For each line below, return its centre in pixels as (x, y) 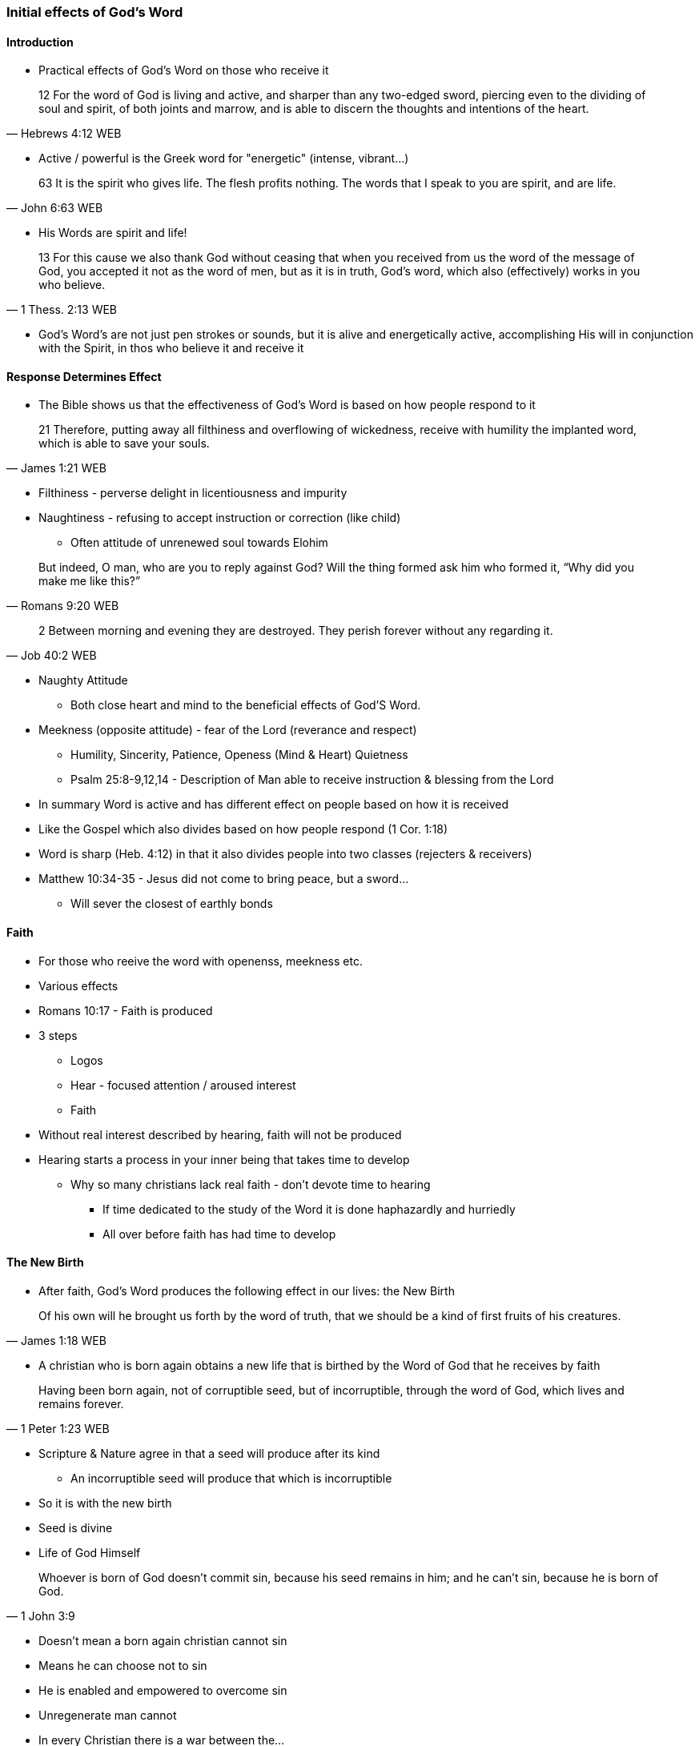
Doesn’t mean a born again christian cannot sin (163, 1640)
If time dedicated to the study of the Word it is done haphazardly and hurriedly (309, 1209)
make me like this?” (90, 581)
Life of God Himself (90, 1552)
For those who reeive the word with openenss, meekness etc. (201, 961)
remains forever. (81, 1403)
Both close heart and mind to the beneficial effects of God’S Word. (246, 705)
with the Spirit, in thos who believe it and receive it (171, 348)
